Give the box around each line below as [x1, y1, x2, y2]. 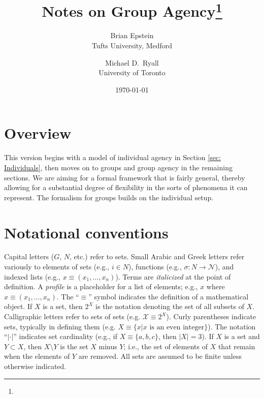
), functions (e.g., [128, 261, 182, 272]
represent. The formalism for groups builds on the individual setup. [4, 192, 214, 202]
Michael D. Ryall [105, 57, 159, 68]
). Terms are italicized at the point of [115, 271, 231, 282]
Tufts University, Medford [91, 40, 173, 51]
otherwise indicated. [4, 360, 67, 371]
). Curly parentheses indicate [166, 311, 256, 322]
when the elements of [4, 351, 70, 361]
